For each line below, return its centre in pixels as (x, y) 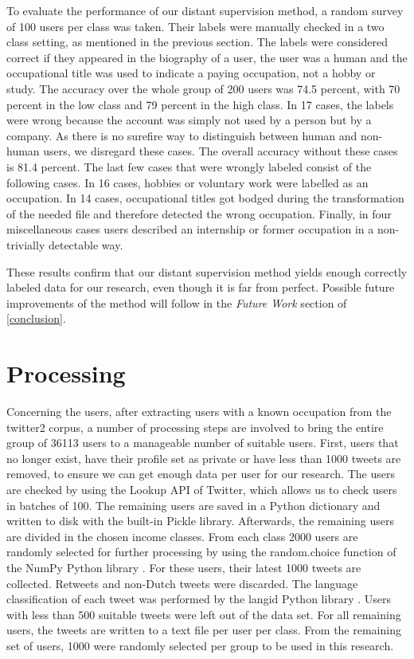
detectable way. (86, 244)
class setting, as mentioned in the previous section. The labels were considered (197, 42)
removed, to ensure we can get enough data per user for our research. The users (201, 474)
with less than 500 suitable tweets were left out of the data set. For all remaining (204, 614)
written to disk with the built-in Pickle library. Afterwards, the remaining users (200, 521)
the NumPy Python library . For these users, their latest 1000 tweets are (184, 567)
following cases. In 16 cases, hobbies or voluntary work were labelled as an (187, 182)
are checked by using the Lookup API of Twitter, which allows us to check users (202, 489)
